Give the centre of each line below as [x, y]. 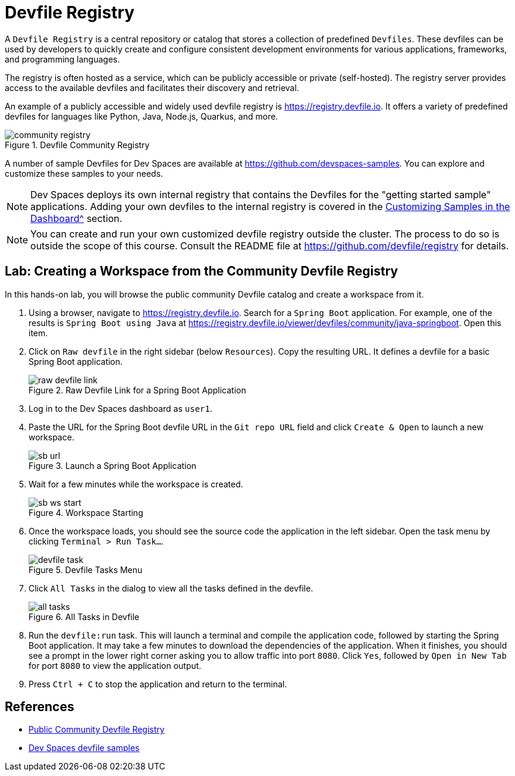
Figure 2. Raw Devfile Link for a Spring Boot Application [137, 390]
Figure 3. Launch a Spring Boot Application [113, 465]
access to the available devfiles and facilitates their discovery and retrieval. [152, 87]
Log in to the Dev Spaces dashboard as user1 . [121, 408]
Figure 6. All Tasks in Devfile [84, 617]
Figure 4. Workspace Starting [86, 512]
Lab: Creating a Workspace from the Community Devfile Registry [202, 271]
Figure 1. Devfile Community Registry [77, 145]
